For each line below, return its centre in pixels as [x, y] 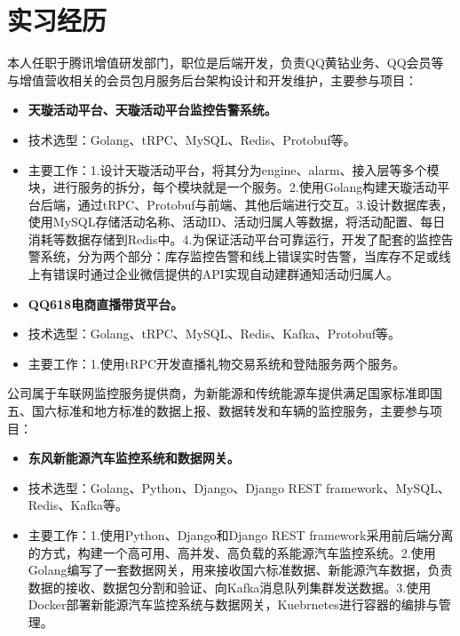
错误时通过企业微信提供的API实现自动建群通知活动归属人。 [226, 274]
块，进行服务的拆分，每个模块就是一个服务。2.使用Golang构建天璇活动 [233, 187]
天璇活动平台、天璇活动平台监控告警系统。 [152, 110]
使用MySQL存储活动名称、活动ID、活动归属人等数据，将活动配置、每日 [237, 222]
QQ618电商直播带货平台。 [106, 303]
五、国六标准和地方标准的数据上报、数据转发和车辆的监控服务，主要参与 [218, 411]
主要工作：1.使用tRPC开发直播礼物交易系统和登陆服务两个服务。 [217, 363]
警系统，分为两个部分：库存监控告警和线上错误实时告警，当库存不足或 [233, 256]
